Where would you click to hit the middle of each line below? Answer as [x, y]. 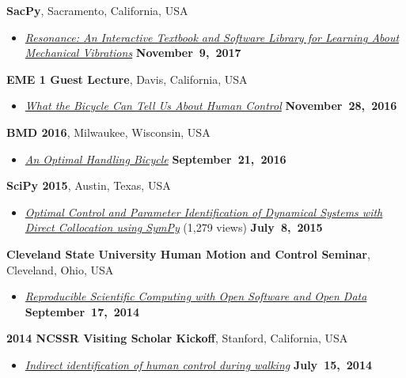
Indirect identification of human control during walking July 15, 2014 [198, 364]
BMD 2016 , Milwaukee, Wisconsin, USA [108, 132]
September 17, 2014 [82, 311]
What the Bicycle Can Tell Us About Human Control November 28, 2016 [211, 106]
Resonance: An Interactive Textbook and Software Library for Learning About [212, 37]
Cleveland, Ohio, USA [60, 269]
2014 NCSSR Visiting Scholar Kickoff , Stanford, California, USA [177, 338]
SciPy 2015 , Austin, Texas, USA [89, 185]
